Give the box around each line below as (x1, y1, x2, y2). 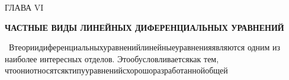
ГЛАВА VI (5, 1, 44, 13)
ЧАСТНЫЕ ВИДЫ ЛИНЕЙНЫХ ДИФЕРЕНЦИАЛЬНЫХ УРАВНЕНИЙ (5, 21, 284, 33)
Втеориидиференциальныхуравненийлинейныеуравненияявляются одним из (8, 41, 281, 53)
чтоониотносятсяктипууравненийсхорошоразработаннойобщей (5, 64, 228, 76)
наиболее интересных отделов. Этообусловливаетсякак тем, (5, 52, 219, 65)
